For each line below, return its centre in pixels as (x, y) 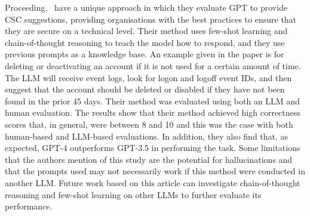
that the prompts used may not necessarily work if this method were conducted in (155, 171)
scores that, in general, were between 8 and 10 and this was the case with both (149, 124)
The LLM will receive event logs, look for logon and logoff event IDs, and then (148, 77)
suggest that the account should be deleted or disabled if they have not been (145, 89)
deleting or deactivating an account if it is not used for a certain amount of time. (153, 65)
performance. (29, 206)
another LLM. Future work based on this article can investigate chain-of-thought (153, 182)
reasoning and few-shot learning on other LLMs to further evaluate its (133, 194)
